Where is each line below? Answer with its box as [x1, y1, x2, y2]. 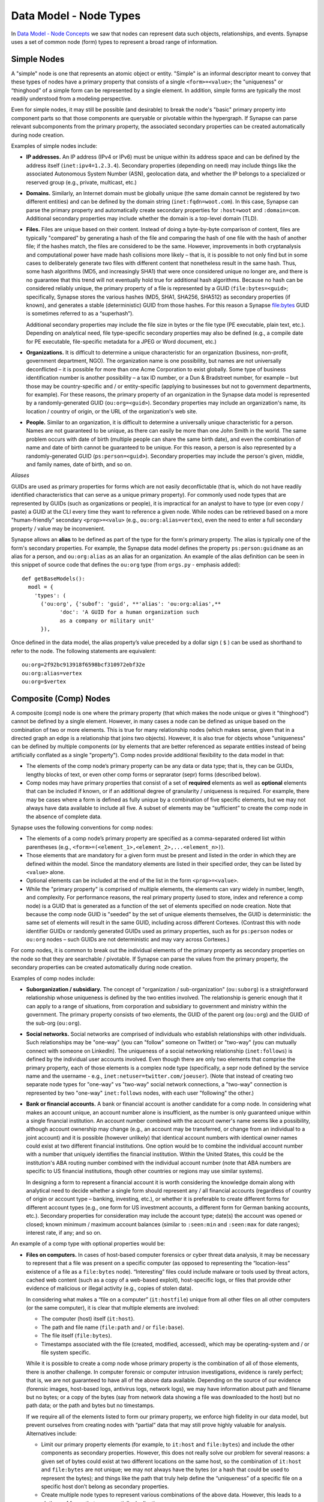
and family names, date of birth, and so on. [26, 461, 133, 468]
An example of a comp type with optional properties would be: [11, 1240, 166, 1247]
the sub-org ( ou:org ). [26, 1019, 82, 1027]
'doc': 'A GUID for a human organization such [59, 609, 199, 616]
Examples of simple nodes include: [11, 142, 98, 150]
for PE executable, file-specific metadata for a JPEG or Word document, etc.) [26, 338, 217, 345]
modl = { [28, 583, 54, 591]
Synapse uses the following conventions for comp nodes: [11, 824, 153, 831]
